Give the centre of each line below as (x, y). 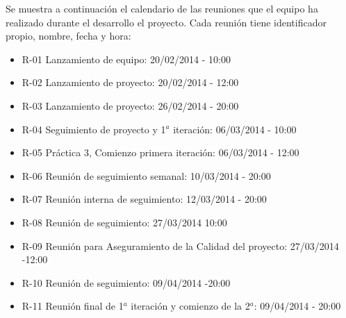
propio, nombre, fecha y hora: (68, 36)
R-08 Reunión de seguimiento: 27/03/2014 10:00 (124, 222)
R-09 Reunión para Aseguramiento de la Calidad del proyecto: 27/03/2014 (180, 245)
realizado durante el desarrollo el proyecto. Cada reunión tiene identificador (166, 22)
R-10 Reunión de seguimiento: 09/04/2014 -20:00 (126, 282)
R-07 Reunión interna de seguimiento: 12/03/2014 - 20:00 (144, 199)
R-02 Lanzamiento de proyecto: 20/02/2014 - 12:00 (130, 82)
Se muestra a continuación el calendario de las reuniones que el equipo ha (162, 8)
